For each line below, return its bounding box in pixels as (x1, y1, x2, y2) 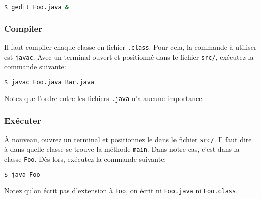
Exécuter (4, 114, 41, 127)
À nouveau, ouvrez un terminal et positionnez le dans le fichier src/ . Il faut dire (4, 134, 252, 144)
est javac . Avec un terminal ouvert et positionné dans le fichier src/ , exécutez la (4, 51, 254, 62)
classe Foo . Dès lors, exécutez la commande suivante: (4, 154, 166, 164)
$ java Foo (4, 171, 40, 178)
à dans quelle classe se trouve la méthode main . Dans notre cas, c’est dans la (4, 144, 240, 154)
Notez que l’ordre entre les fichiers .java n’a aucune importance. (4, 92, 204, 103)
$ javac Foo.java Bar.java (4, 79, 94, 86)
